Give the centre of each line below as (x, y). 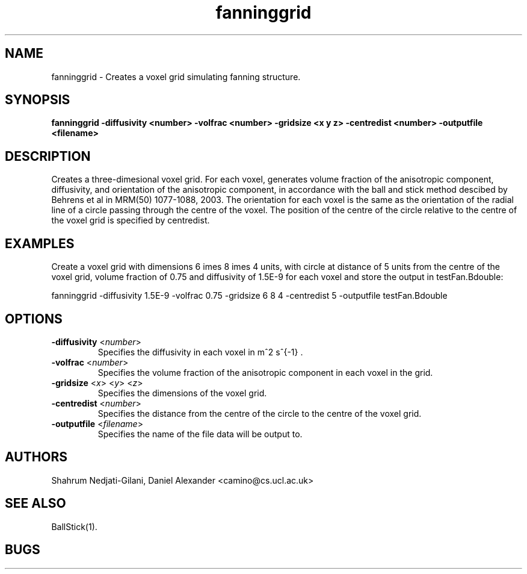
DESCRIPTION (48, 156)
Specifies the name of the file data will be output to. (200, 434)
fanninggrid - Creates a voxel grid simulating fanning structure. (176, 76)
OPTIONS (34, 319)
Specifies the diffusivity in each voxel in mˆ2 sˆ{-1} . (200, 352)
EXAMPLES (40, 243)
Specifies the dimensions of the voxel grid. (182, 393)
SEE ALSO (35, 504)
